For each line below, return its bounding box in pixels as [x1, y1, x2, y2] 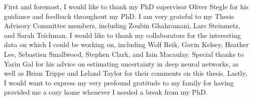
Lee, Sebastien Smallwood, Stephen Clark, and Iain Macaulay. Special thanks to [4, 49, 244, 59]
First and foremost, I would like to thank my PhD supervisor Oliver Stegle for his [4, 1, 249, 11]
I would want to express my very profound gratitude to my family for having [4, 77, 234, 87]
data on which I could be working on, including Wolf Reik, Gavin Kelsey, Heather [4, 39, 249, 50]
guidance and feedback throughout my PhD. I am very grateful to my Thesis [4, 11, 234, 21]
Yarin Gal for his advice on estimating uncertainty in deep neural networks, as [4, 58, 239, 68]
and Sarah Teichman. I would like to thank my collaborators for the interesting [4, 30, 241, 40]
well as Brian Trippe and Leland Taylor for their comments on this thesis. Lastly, [4, 68, 247, 78]
